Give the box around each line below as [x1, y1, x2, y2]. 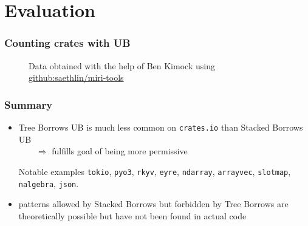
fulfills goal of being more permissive [52, 145, 188, 157]
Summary [4, 97, 53, 112]
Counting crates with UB [4, 35, 131, 50]
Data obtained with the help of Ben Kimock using [29, 59, 215, 72]
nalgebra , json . [18, 177, 79, 190]
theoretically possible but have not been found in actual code [18, 209, 247, 222]
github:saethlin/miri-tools [29, 71, 124, 84]
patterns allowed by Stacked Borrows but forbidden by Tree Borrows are [18, 197, 289, 210]
